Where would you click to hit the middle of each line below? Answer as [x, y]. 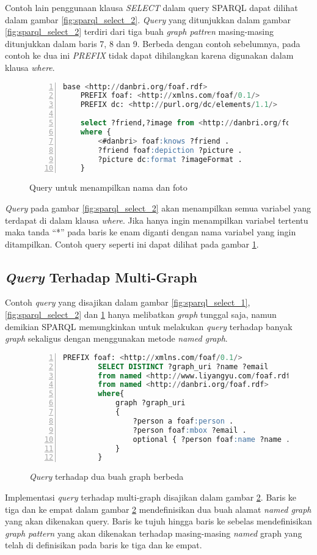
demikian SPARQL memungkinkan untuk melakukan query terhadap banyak [149, 326]
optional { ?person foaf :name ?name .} [214, 439]
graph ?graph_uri [150, 403]
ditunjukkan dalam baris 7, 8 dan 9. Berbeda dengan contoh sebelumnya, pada [153, 43]
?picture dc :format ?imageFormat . [170, 159]
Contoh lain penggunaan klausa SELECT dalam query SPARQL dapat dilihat [151, 7]
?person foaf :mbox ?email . [190, 430]
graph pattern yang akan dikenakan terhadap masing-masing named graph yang [154, 533]
